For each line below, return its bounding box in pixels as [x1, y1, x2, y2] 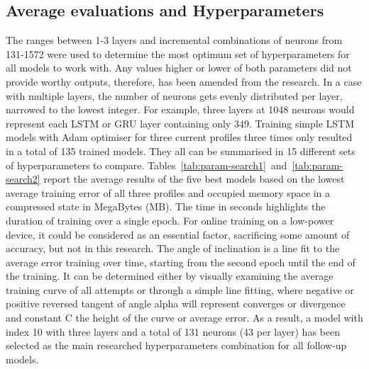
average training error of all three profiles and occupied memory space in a [6, 185, 331, 200]
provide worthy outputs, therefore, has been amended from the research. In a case [6, 74, 362, 89]
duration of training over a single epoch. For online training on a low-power [6, 212, 334, 227]
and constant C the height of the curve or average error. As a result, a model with [6, 310, 363, 325]
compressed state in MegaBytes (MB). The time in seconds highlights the [6, 199, 326, 214]
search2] [6, 171, 40, 186]
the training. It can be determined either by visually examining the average [6, 268, 334, 283]
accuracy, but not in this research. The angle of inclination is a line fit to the [6, 241, 340, 256]
